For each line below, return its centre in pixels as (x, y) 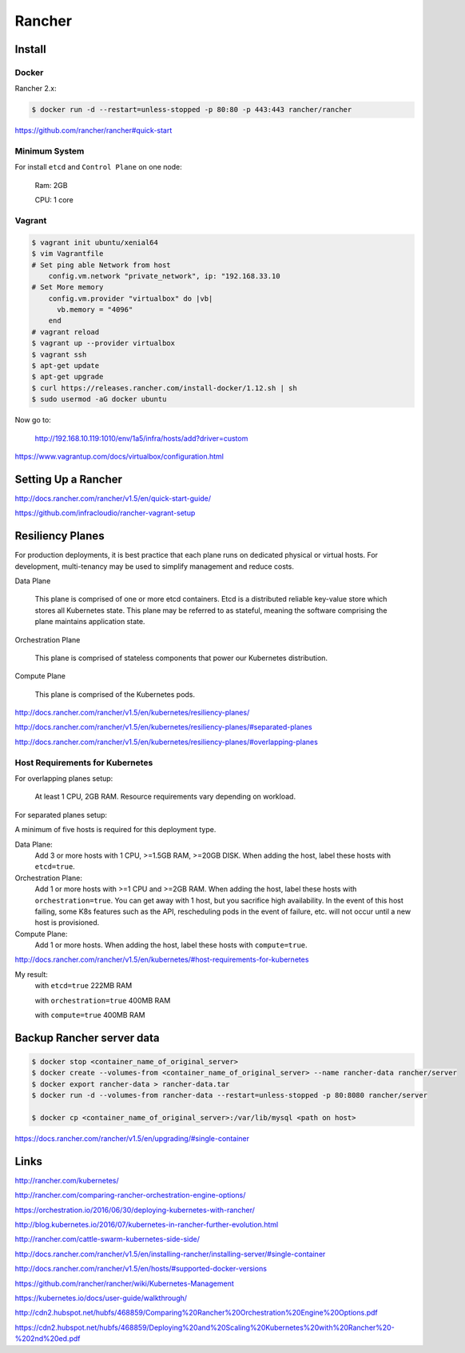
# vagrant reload (66, 332)
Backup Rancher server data (87, 1037)
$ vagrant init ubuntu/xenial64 (95, 242)
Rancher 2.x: (36, 89)
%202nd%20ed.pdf (48, 1339)
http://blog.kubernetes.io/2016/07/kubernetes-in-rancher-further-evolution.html (147, 1225)
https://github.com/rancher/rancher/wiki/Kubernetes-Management (125, 1283)
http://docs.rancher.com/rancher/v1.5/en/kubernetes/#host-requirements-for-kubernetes (162, 959)
